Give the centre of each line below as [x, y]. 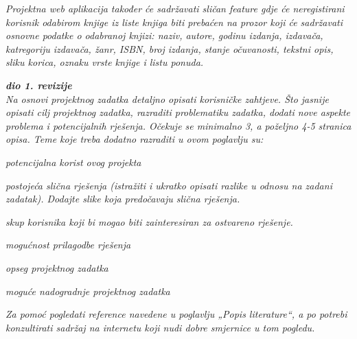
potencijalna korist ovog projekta [73, 162]
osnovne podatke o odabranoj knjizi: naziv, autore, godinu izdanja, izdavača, [164, 35]
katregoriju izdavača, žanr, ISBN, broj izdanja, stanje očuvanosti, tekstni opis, [170, 48]
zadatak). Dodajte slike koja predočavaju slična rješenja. [123, 199]
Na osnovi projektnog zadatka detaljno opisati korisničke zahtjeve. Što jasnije [167, 98]
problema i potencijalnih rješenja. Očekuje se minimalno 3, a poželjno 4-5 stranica [178, 125]
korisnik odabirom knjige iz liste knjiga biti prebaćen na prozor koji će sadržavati [174, 22]
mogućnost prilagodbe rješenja [68, 245]
